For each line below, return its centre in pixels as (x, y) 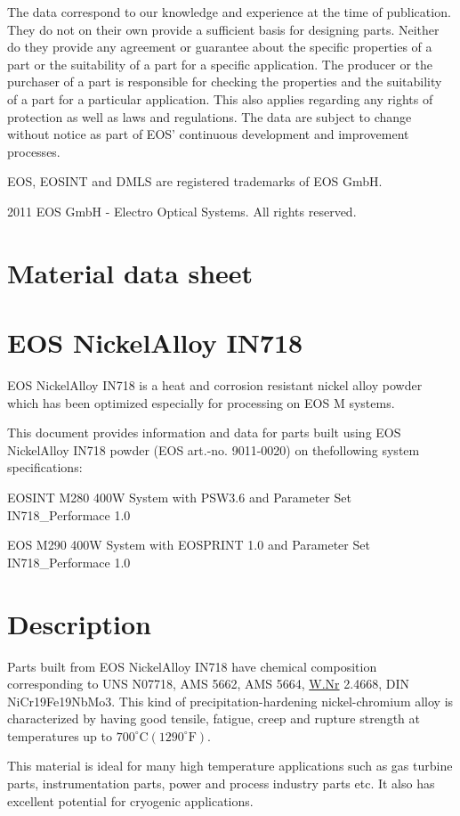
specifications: (45, 467)
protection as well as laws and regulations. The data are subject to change (210, 116)
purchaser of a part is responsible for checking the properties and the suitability (225, 82)
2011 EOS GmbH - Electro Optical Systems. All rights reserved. (182, 211)
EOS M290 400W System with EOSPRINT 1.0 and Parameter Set (189, 545)
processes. (34, 151)
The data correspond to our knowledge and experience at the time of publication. (229, 12)
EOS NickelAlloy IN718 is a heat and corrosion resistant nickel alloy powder (215, 385)
